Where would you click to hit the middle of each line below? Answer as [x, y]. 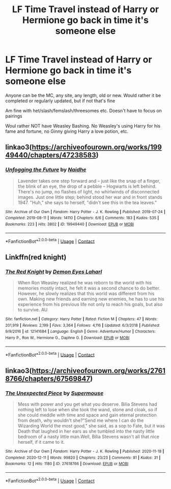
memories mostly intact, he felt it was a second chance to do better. [89, 288]
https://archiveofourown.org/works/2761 [99, 371]
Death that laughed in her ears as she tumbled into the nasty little [86, 431]
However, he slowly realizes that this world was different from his [86, 293]
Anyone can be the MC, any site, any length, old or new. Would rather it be [83, 95]
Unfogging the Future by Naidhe [46, 170]
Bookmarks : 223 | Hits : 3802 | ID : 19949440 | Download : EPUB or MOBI [69, 224]
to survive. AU [33, 309]
